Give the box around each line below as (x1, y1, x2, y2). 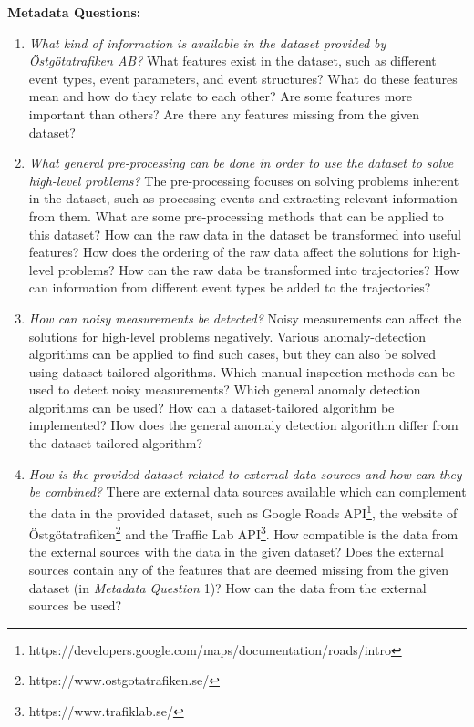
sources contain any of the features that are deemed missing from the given (28, 559, 448, 579)
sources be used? (28, 596, 122, 615)
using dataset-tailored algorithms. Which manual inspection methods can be (28, 362, 455, 381)
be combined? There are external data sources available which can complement (28, 482, 467, 501)
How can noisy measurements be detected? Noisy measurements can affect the (28, 308, 462, 327)
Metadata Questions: (7, 3, 141, 21)
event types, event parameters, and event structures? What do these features (28, 68, 458, 87)
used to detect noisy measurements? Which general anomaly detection (28, 380, 421, 399)
